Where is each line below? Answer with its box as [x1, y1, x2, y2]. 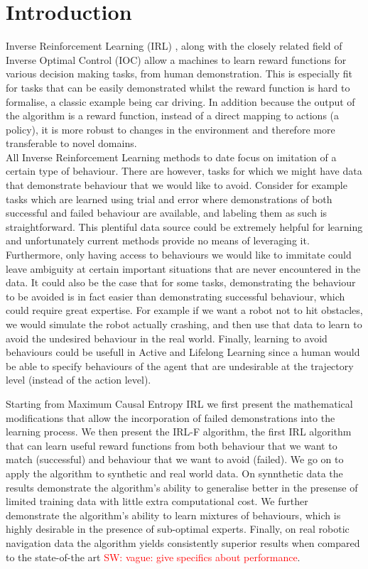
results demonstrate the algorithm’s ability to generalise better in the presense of [6, 479, 358, 494]
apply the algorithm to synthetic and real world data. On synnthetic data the [6, 465, 343, 480]
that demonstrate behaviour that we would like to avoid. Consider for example [6, 178, 347, 193]
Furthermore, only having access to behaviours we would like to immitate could [6, 247, 352, 262]
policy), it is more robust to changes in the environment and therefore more [6, 121, 335, 136]
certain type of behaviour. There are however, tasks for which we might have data [6, 163, 362, 178]
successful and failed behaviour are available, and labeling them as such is [6, 205, 328, 220]
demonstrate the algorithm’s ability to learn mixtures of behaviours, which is [6, 507, 341, 522]
